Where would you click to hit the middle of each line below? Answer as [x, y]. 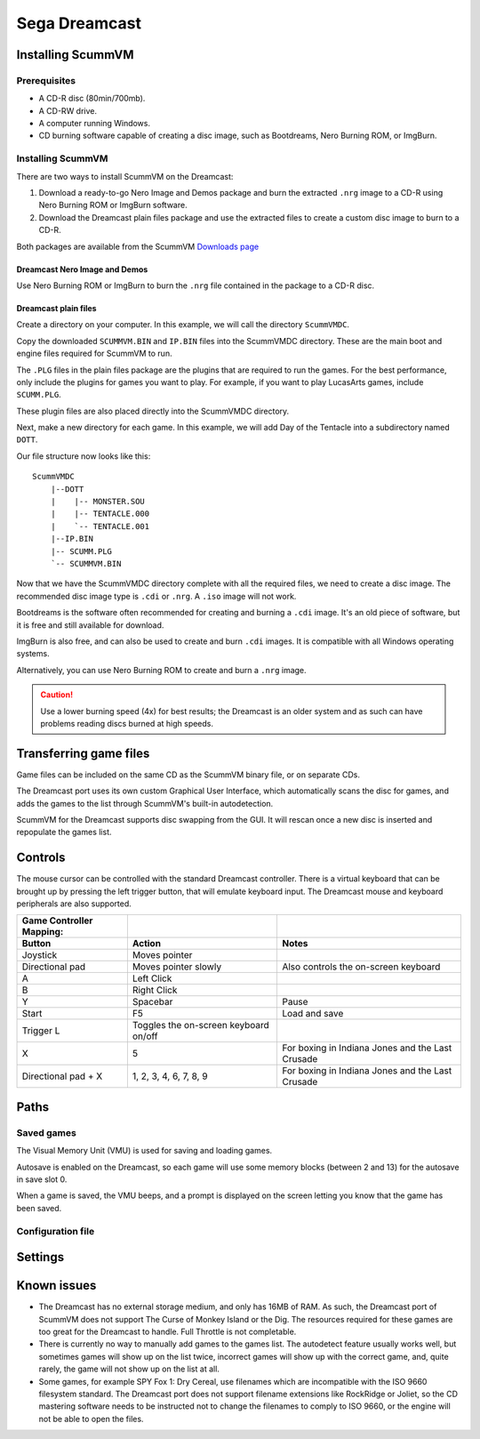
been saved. [39, 1208]
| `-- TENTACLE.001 [100, 526]
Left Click [152, 978]
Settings [40, 1257]
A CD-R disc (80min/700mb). [92, 99]
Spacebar [152, 1002]
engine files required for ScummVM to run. [94, 354]
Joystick [40, 955]
